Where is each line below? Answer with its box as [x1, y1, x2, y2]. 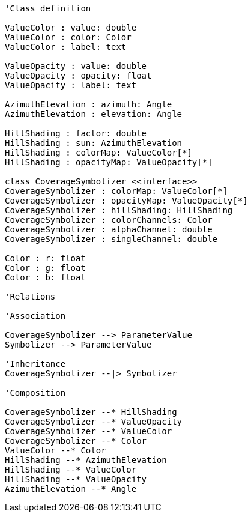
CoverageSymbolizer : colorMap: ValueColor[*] [5, 186, 228, 196]
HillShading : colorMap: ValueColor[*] [5, 148, 192, 157]
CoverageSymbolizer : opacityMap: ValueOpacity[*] [5, 196, 248, 205]
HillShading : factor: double [5, 128, 147, 138]
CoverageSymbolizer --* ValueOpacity [5, 417, 183, 426]
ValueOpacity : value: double [5, 61, 147, 71]
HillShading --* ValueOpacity [5, 474, 147, 484]
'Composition [5, 388, 66, 398]
